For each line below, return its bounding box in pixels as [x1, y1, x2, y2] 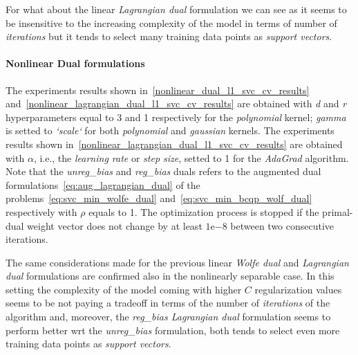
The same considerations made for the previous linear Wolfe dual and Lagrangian [6, 255, 349, 269]
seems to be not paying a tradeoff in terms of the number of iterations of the [6, 295, 330, 310]
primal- [322, 204, 353, 219]
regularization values [254, 282, 342, 296]
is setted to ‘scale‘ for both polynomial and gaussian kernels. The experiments [6, 123, 335, 138]
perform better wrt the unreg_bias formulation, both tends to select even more [6, 322, 340, 337]
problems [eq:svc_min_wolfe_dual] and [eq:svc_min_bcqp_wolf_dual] [6, 191, 312, 206]
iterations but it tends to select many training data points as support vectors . [6, 29, 332, 44]
